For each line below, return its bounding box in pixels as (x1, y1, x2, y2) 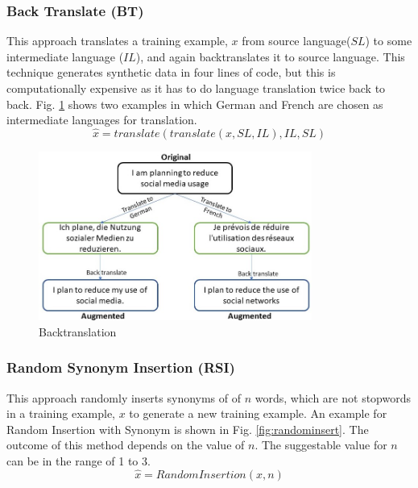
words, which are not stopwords (255, 389, 411, 406)
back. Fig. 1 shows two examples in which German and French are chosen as (6, 95, 383, 112)
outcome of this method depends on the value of (6, 436, 245, 453)
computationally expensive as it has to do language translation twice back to (6, 80, 386, 96)
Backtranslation (39, 323, 117, 340)
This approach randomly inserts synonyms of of (6, 389, 242, 406)
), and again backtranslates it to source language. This (135, 48, 405, 65)
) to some (365, 32, 412, 49)
